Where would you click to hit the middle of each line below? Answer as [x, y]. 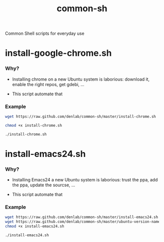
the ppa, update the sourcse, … [44, 185]
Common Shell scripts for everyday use [45, 33]
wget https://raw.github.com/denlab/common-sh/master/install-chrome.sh [81, 116]
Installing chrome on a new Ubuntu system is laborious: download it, [81, 79]
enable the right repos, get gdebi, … [48, 84]
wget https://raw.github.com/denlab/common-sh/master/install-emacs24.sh [82, 217]
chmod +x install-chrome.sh [34, 125]
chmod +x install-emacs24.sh [35, 226]
